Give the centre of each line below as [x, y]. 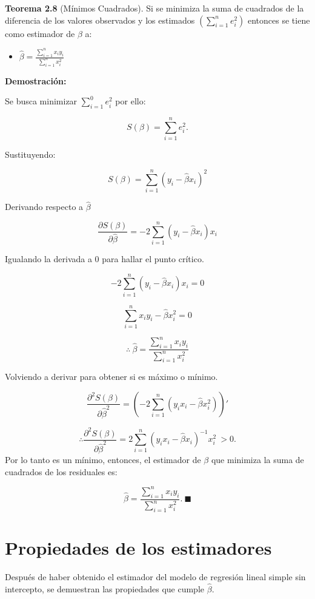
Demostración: [36, 80]
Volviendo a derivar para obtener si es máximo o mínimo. [111, 377]
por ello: [131, 101]
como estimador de [40, 33]
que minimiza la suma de [257, 460]
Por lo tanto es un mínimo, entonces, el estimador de [103, 460]
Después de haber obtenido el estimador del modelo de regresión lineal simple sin [155, 576]
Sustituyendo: [30, 154]
